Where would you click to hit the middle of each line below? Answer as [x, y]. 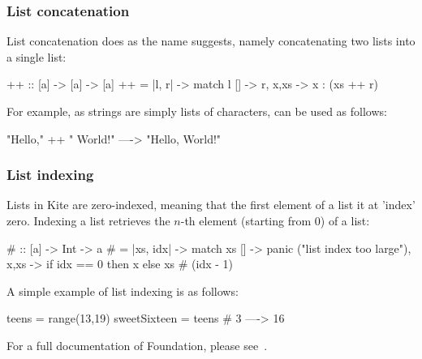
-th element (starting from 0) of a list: [275, 220]
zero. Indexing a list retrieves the [88, 220]
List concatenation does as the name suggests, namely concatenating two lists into [211, 41]
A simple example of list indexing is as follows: [123, 291]
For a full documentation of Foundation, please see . [137, 345]
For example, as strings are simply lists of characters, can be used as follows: [197, 111]
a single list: [37, 56]
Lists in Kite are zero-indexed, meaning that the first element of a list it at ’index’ [211, 205]
